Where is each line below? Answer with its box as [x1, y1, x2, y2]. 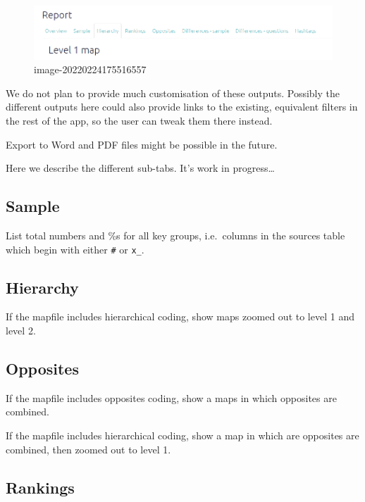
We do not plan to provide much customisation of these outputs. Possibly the [6, 85, 340, 100]
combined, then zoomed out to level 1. [6, 441, 171, 456]
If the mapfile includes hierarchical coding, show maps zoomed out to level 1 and [6, 309, 354, 324]
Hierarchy [6, 276, 79, 298]
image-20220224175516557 [34, 62, 147, 77]
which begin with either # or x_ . [6, 241, 144, 256]
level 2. [6, 322, 36, 337]
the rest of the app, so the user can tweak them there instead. [6, 113, 273, 127]
